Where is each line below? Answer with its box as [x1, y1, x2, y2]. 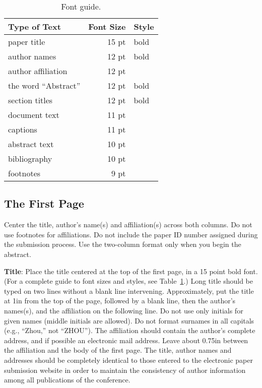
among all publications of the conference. [4, 374, 130, 385]
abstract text [8, 138, 54, 150]
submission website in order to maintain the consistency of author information [4, 364, 246, 375]
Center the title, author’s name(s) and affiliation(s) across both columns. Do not [4, 219, 252, 230]
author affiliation [8, 65, 68, 77]
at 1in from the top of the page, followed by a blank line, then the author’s [4, 295, 236, 306]
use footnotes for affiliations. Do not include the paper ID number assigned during [4, 229, 258, 239]
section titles [8, 94, 53, 106]
